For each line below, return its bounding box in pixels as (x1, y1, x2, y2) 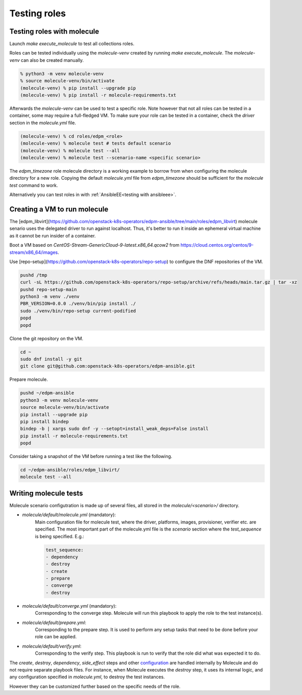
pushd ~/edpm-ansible (20, 390, 74, 396)
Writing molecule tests (9, 489, 84, 497)
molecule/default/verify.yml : (22, 643, 82, 649)
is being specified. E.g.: (35, 533, 84, 539)
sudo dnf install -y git (20, 356, 83, 362)
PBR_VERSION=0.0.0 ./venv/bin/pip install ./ (20, 301, 136, 306)
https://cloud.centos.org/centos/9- (180, 242, 254, 248)
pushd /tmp (20, 272, 47, 278)
